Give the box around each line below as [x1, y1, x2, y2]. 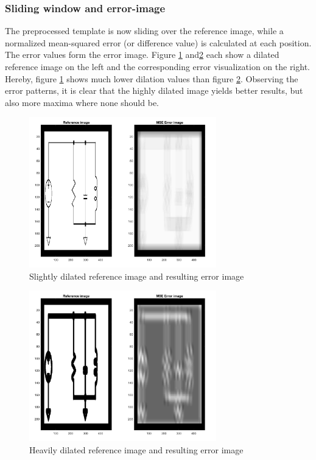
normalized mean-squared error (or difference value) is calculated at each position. [5, 36, 312, 49]
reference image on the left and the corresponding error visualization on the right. [5, 60, 310, 73]
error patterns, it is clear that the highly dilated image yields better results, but [5, 84, 303, 97]
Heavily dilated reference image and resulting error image [29, 443, 244, 456]
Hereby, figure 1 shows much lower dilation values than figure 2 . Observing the [5, 72, 298, 85]
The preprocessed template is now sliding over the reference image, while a [5, 24, 284, 37]
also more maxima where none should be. [5, 96, 159, 108]
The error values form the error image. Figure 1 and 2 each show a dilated [5, 48, 279, 61]
